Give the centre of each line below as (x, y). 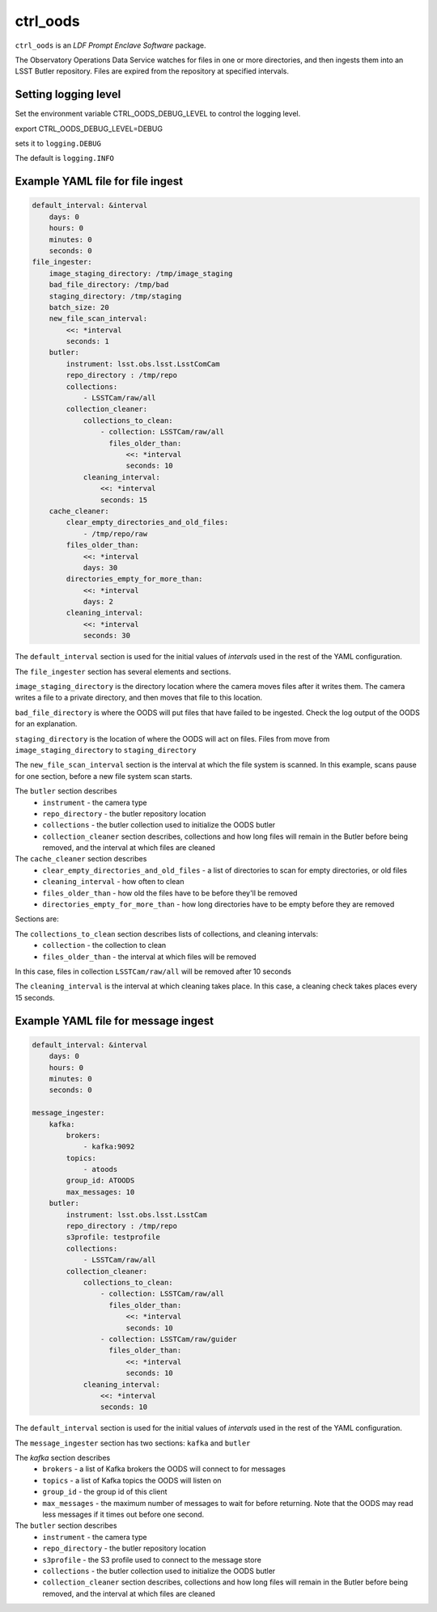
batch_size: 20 (79, 307)
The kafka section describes (63, 1458)
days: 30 (100, 567)
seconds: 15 (124, 500)
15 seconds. (35, 997)
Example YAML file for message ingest (115, 1020)
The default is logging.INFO (65, 159)
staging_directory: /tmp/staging (115, 296)
